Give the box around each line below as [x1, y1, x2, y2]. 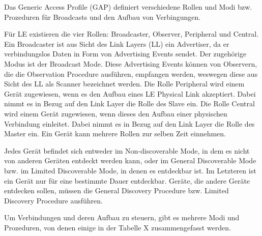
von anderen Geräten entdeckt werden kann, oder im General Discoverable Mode [4, 155, 256, 166]
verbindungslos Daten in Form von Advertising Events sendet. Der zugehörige [4, 48, 247, 59]
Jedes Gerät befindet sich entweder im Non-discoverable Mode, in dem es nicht [4, 145, 250, 156]
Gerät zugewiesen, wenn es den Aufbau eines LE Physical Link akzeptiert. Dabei [4, 88, 256, 99]
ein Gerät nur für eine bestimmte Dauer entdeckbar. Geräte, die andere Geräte [4, 175, 250, 186]
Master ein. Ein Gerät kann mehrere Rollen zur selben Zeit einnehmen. [4, 128, 226, 139]
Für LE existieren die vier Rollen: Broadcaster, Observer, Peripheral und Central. [4, 28, 259, 39]
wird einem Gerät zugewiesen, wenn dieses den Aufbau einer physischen [4, 108, 227, 119]
